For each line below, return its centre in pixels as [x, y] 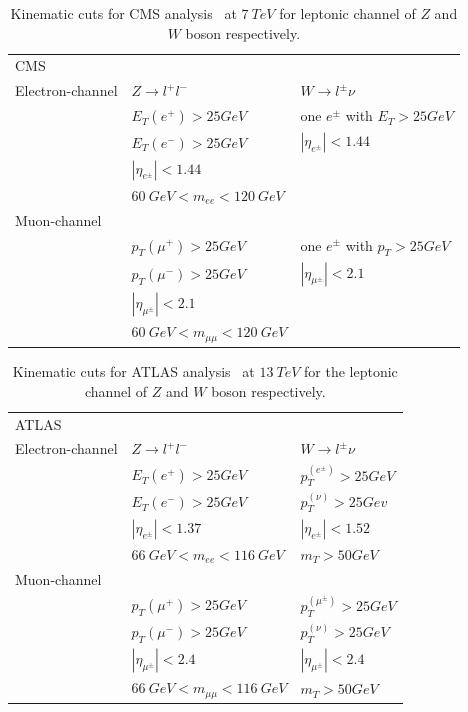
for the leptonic [351, 371]
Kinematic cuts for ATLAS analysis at [133, 371]
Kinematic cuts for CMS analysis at [123, 13]
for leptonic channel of [347, 13]
